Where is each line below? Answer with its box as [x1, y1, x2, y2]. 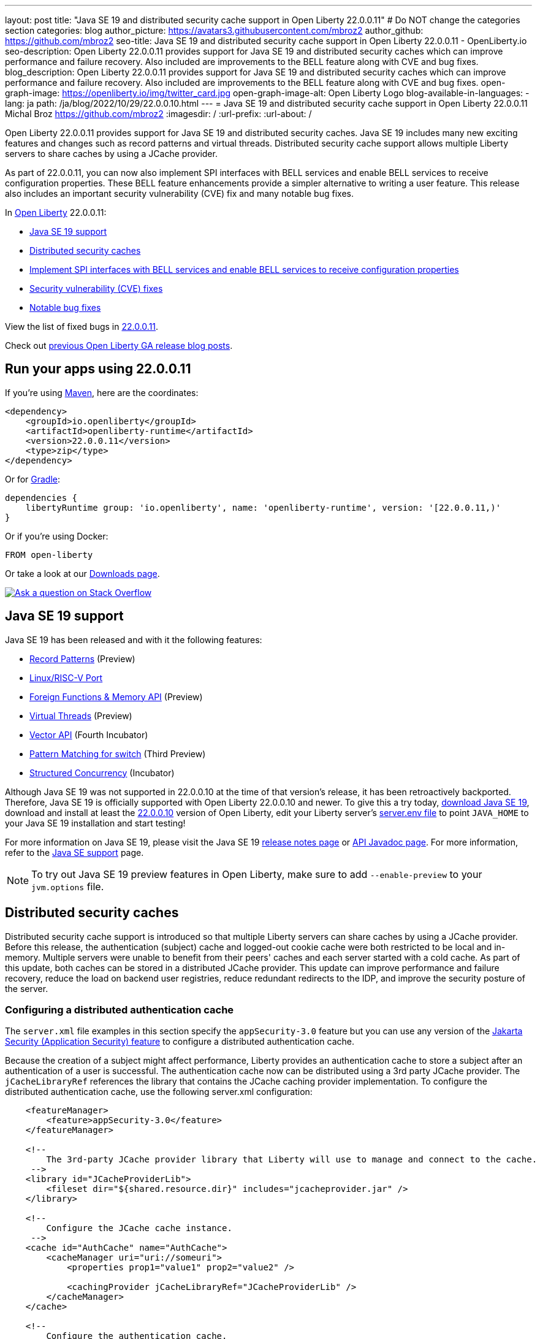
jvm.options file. [31, 880, 104, 893]
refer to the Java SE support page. [5, 847, 144, 858]
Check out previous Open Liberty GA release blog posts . [5, 340, 233, 351]
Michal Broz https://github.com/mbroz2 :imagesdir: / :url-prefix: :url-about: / [5, 109, 312, 119]
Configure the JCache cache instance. [46, 1223, 232, 1234]
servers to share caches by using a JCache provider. [5, 148, 218, 159]
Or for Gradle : [5, 473, 61, 484]
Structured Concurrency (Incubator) [29, 767, 175, 778]
